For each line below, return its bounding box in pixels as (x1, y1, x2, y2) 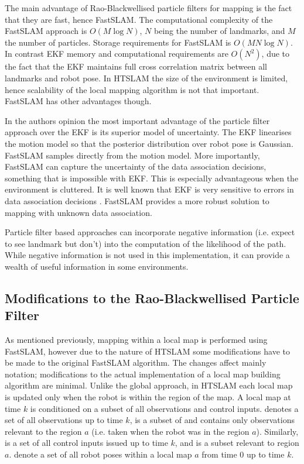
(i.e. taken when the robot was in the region (91, 425, 250, 437)
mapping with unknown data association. (5, 206, 152, 218)
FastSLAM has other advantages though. (5, 95, 152, 107)
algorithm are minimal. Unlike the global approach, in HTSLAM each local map (5, 379, 293, 391)
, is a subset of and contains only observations (129, 414, 295, 426)
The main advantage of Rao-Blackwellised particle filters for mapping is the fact (5, 2, 292, 13)
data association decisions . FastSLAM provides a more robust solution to (5, 194, 269, 207)
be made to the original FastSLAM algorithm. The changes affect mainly (5, 356, 267, 369)
